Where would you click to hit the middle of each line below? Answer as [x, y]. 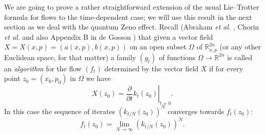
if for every [226, 68]
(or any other [240, 47]
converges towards [196, 111]
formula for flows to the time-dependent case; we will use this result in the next [128, 17]
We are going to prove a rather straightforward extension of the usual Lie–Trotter [132, 7]
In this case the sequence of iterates [60, 111]
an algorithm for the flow [43, 68]
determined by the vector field [151, 68]
